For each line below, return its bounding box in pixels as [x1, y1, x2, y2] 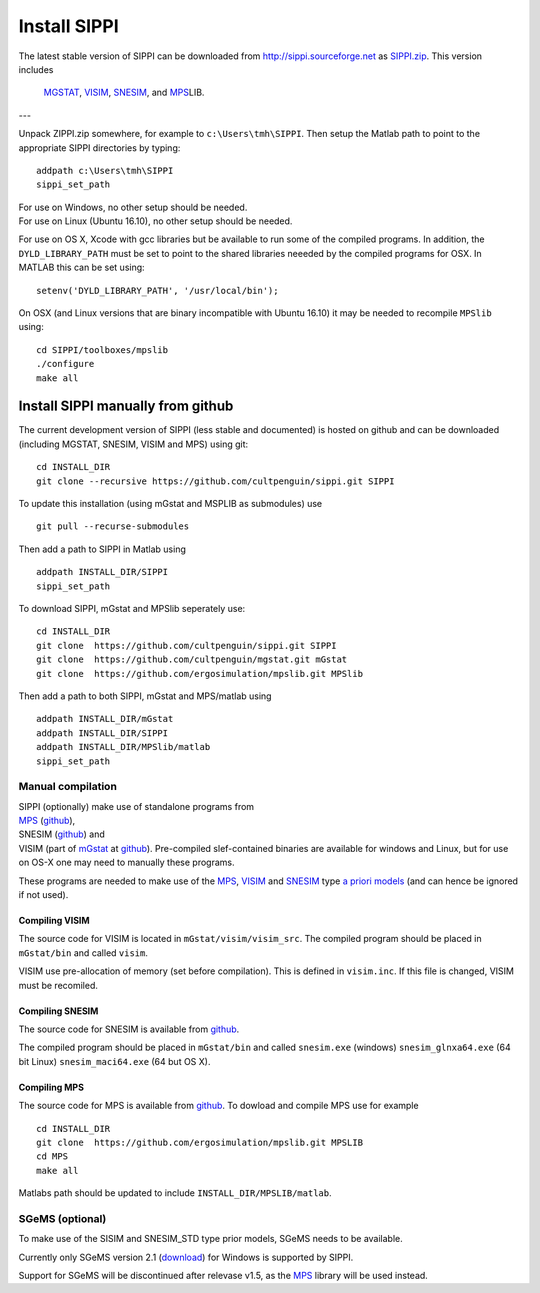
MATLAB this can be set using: [18, 261, 145, 274]
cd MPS [36, 1151, 69, 1162]
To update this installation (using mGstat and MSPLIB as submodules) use [18, 498, 323, 510]
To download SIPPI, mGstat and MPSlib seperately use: [18, 603, 246, 614]
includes [18, 63, 54, 75]
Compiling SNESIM [18, 1005, 99, 1017]
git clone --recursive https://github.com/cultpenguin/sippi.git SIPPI [36, 475, 395, 487]
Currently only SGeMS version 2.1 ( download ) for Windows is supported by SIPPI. [18, 1251, 354, 1263]
